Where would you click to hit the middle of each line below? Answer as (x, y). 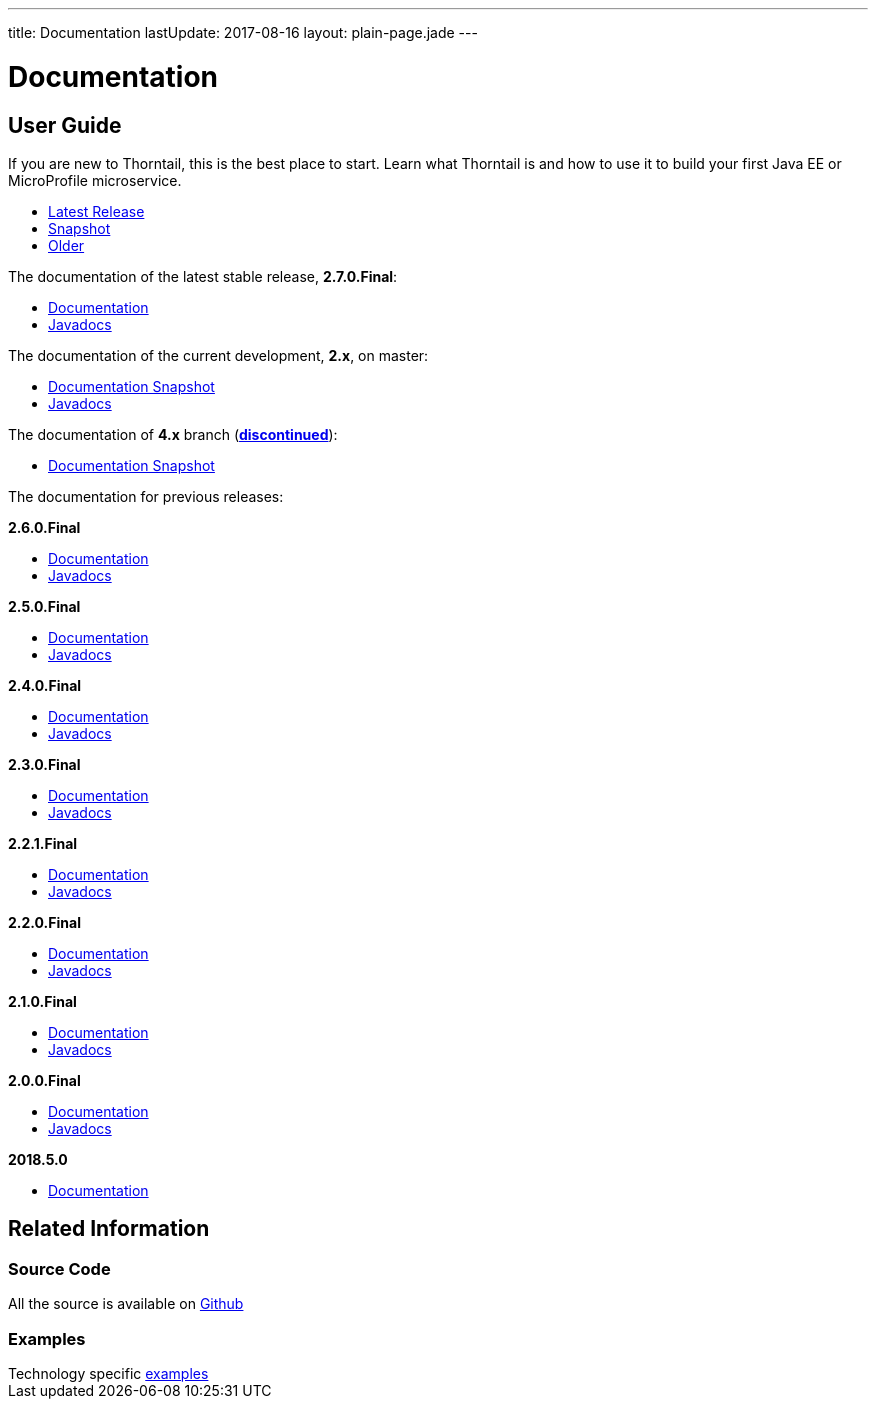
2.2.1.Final (43, 843)
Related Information (109, 1229)
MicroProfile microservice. (95, 180)
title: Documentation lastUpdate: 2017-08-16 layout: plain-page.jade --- (243, 32)
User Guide (65, 125)
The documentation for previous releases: (146, 496)
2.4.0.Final (45, 685)
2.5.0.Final (44, 606)
